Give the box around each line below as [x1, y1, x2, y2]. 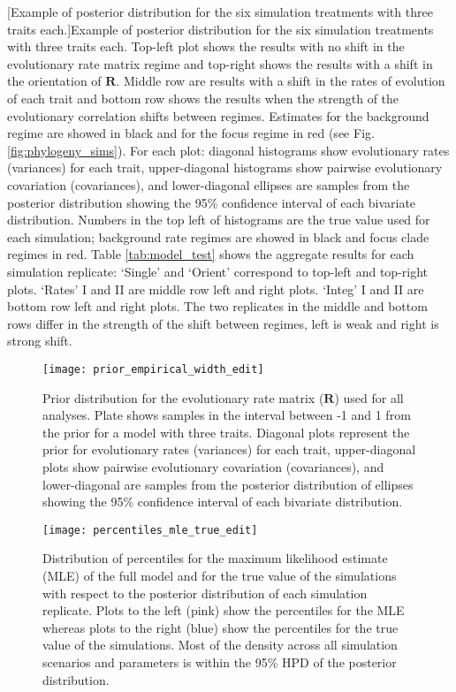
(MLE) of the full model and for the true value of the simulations [42, 566, 397, 584]
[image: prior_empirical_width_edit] [42, 362, 264, 376]
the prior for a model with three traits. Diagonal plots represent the [42, 422, 410, 441]
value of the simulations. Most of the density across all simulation [42, 635, 398, 654]
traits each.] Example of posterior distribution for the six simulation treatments [7, 19, 434, 38]
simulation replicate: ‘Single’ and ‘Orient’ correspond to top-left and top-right [7, 262, 429, 280]
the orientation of [7, 72, 102, 90]
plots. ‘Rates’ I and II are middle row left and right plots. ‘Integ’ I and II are [7, 279, 424, 298]
